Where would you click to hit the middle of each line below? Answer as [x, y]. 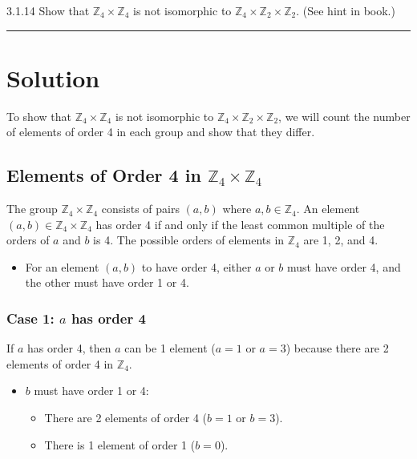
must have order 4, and [344, 266]
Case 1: [30, 318]
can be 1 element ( [170, 348]
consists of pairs [140, 209]
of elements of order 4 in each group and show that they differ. [161, 132]
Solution [53, 77]
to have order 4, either [196, 266]
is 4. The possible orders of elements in [189, 240]
